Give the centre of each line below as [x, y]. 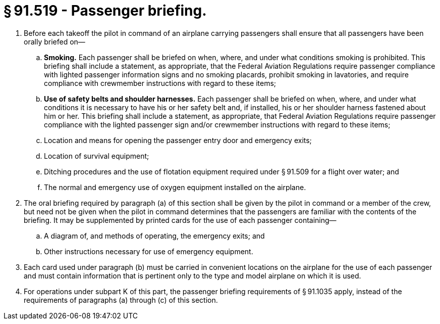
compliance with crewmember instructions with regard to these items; [160, 83]
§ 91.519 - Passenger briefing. [105, 11]
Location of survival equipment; [97, 156]
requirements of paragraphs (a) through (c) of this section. [121, 300]
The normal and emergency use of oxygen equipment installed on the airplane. [175, 187]
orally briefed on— [54, 41]
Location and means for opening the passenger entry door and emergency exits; [178, 140]
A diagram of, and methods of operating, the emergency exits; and [154, 236]
